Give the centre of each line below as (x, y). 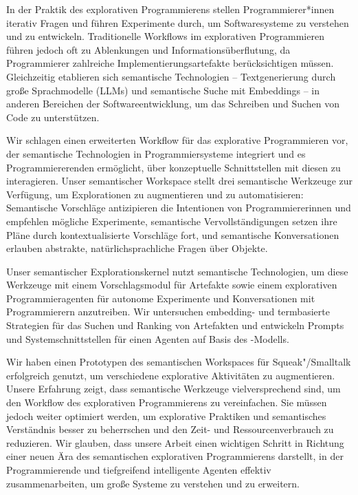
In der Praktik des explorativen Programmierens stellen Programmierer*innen (170, 9)
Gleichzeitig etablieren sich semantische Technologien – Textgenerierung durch (171, 76)
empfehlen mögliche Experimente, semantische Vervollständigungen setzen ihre (172, 221)
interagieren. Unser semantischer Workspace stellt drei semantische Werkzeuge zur (180, 181)
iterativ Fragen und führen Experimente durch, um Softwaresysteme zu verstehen (178, 22)
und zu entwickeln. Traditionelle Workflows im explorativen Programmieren (165, 36)
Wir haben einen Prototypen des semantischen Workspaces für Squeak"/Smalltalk (179, 362)
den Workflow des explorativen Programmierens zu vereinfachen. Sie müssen (167, 402)
